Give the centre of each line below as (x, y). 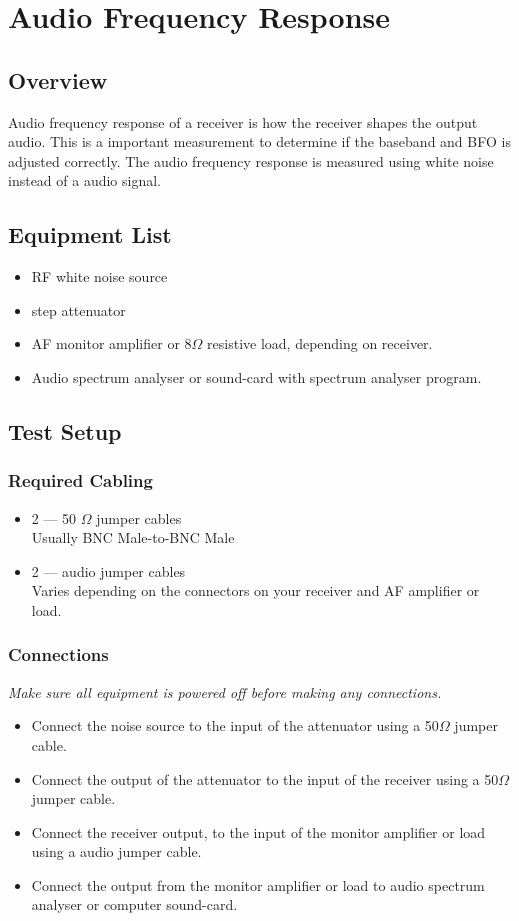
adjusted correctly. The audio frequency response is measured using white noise (251, 160)
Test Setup (65, 430)
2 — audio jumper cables (108, 570)
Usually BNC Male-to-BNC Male (133, 537)
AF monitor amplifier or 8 (111, 343)
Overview (58, 79)
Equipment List (90, 234)
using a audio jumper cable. (116, 851)
